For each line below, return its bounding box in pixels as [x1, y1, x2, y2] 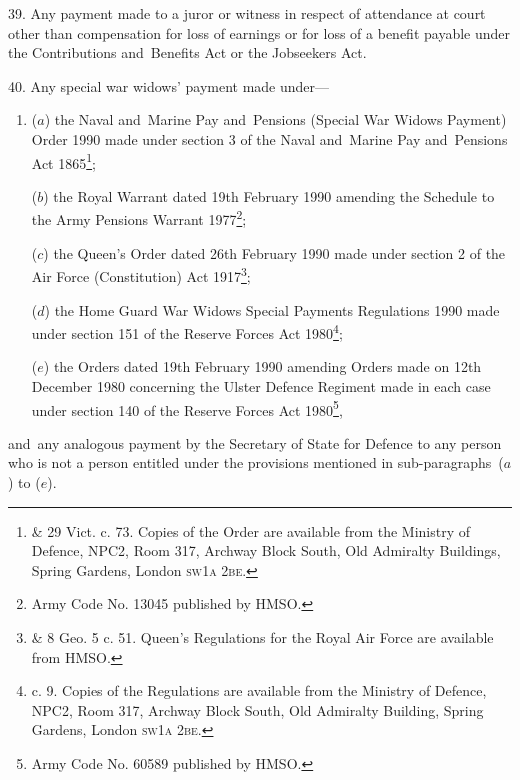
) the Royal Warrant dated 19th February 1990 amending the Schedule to [43, 185, 495, 206]
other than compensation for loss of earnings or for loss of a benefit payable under [8, 22, 510, 43]
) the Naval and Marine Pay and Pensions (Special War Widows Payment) [44, 109, 507, 130]
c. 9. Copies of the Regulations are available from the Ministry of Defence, [31, 680, 487, 701]
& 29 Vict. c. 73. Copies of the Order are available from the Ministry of [31, 520, 471, 541]
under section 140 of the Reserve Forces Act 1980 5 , [31, 396, 343, 420]
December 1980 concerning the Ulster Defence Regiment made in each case [31, 375, 491, 396]
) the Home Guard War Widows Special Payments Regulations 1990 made [44, 299, 500, 320]
